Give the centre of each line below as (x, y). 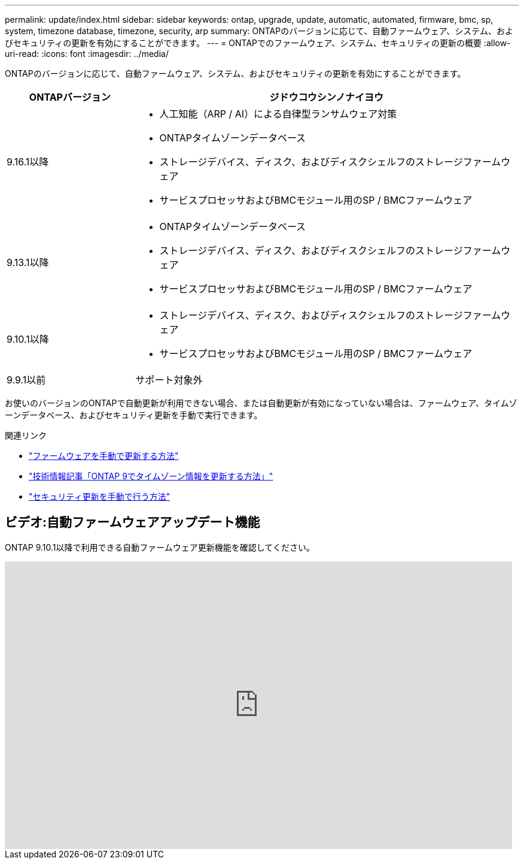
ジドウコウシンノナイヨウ (327, 97)
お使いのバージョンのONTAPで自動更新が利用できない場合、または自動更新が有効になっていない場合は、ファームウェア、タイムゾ (261, 403)
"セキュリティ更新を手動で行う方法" (100, 496)
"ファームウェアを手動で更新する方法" (104, 456)
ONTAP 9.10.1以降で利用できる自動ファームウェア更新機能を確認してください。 (160, 547)
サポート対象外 (169, 380)
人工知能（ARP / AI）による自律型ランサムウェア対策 (278, 114)
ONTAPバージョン (70, 97)
